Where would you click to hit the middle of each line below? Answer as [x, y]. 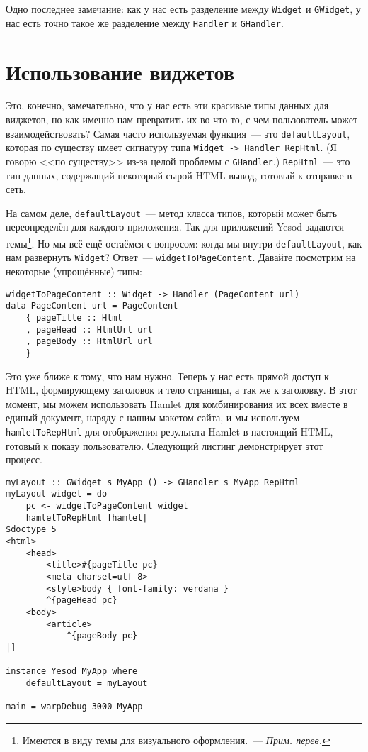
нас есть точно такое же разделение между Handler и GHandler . [145, 22]
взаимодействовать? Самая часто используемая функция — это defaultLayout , [178, 133]
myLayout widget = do [57, 494]
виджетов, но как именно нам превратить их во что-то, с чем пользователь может [182, 120]
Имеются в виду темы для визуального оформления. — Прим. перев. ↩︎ [176, 740]
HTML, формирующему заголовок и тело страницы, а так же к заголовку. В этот [182, 390]
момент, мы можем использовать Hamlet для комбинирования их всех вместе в [177, 403]
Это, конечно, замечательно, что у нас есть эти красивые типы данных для [167, 105]
